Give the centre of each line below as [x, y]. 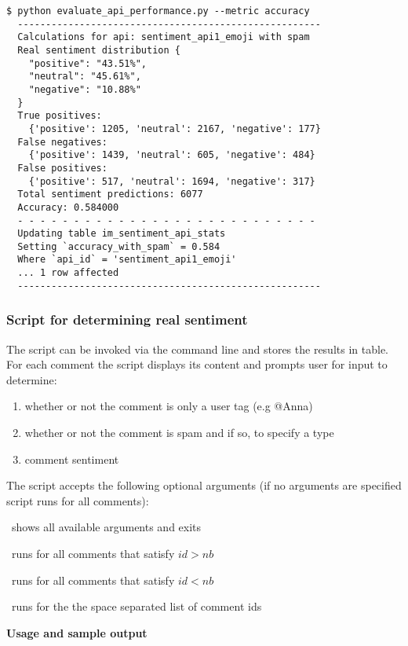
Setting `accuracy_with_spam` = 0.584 [119, 246]
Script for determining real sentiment [127, 319]
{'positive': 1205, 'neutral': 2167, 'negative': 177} [175, 128]
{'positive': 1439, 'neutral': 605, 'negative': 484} [172, 155]
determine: [32, 379]
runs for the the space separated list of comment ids [137, 606]
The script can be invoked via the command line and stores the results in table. [197, 349]
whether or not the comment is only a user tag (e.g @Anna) [169, 406]
